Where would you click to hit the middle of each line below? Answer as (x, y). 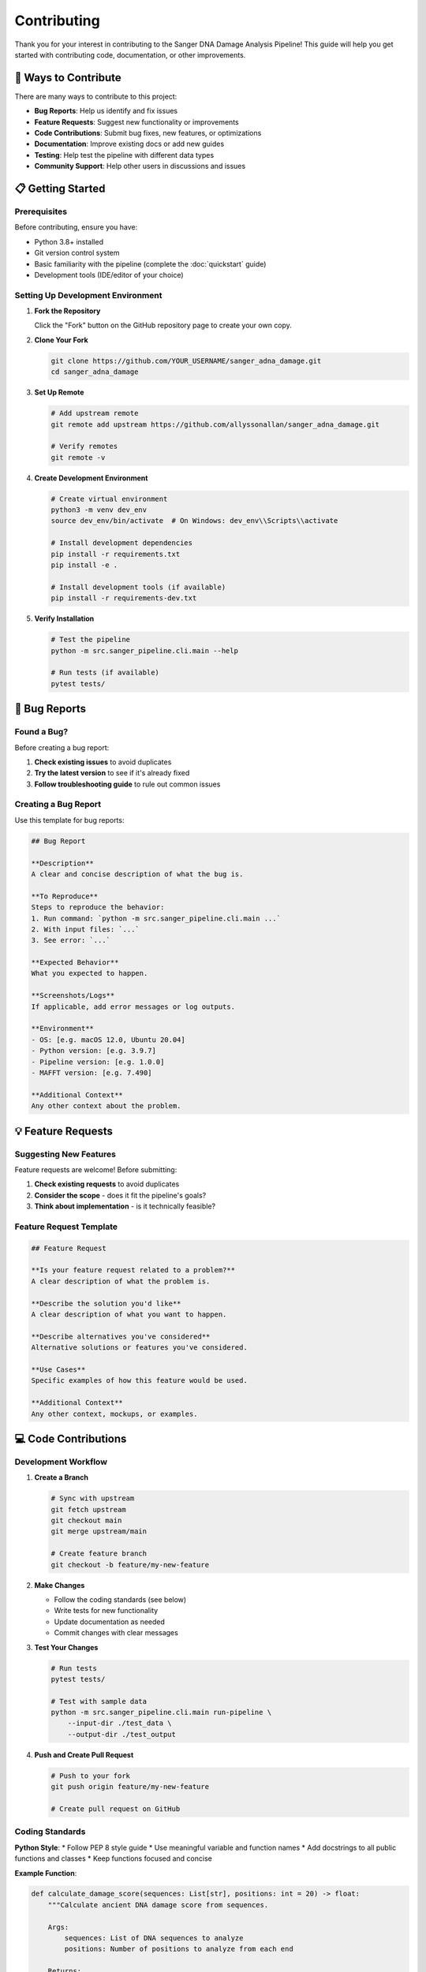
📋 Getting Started (60, 189)
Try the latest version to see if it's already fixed (112, 773)
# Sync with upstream (93, 1498)
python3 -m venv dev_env (99, 510)
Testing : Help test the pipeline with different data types (124, 155)
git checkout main (86, 1521)
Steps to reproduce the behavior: (98, 908)
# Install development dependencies (122, 543)
